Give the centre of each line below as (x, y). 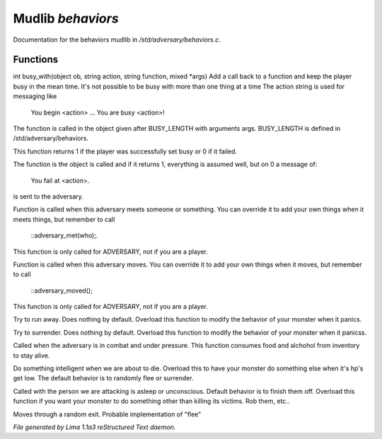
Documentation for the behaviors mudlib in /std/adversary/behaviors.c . (117, 40)
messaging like (35, 96)
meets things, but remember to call (64, 219)
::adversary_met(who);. (64, 235)
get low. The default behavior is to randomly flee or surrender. (103, 378)
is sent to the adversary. (48, 196)
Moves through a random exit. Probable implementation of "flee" (107, 414)
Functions (36, 60)
